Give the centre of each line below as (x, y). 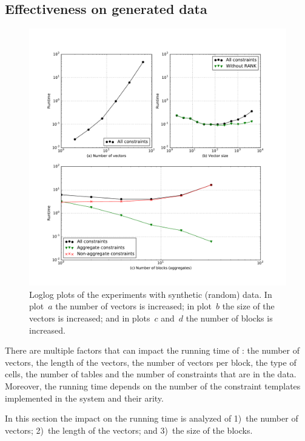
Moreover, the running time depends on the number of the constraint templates (153, 385)
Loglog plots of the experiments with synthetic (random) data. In (151, 294)
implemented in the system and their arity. (84, 398)
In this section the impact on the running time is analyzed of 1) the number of (152, 418)
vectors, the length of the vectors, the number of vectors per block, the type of (151, 362)
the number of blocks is (229, 318)
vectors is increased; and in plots (90, 318)
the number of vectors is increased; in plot (133, 306)
